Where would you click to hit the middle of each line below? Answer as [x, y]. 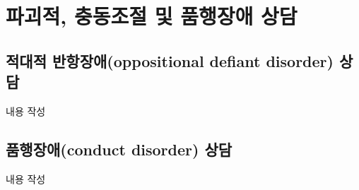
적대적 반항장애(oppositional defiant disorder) [170, 60]
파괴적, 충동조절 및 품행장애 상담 [152, 16]
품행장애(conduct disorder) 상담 [119, 149]
